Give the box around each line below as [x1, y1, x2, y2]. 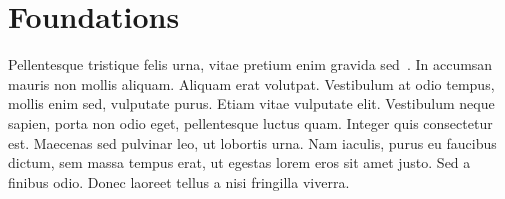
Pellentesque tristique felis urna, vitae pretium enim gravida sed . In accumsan [8, 54, 493, 75]
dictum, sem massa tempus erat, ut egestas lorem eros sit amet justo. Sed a [8, 152, 471, 173]
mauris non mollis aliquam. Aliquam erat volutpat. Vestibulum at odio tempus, [8, 73, 495, 94]
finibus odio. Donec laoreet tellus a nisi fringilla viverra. [8, 171, 350, 192]
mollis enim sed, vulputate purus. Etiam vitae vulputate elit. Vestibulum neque [8, 93, 495, 114]
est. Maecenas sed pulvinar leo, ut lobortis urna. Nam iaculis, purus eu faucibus [8, 132, 497, 153]
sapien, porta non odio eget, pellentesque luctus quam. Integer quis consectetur [8, 112, 493, 133]
